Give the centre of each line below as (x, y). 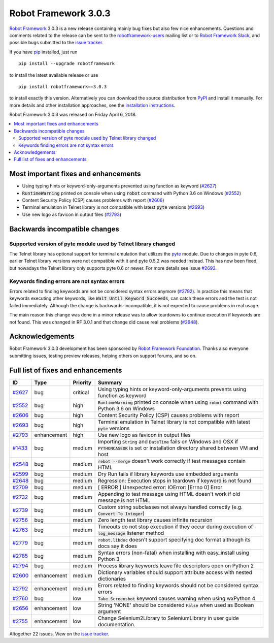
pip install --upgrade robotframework (67, 64)
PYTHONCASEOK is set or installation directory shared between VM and (178, 448)
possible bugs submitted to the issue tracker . (56, 43)
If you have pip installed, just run (43, 52)
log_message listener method (131, 533)
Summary (110, 382)
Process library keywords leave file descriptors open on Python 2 (176, 565)
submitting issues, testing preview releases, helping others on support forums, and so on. (103, 356)
